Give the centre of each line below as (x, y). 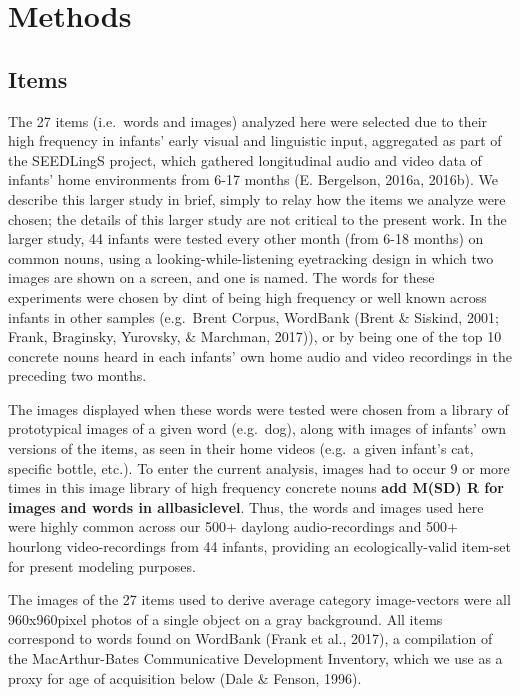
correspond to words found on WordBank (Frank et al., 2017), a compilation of (250, 638)
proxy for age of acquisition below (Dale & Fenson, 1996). (185, 677)
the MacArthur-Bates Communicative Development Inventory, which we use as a (255, 658)
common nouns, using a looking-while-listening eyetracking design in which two (251, 257)
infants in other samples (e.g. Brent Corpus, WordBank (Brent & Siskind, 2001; (253, 316)
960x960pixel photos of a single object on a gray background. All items (225, 618)
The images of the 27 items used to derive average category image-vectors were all (259, 599)
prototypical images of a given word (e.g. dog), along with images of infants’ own (257, 428)
